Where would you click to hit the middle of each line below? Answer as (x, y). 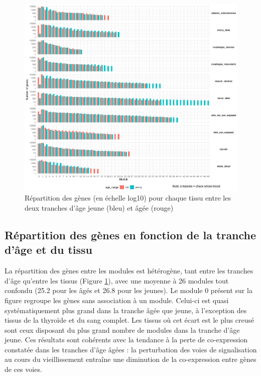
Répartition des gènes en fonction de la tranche (130, 234)
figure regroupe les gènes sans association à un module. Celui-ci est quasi (117, 300)
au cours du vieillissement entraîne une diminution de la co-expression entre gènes (130, 359)
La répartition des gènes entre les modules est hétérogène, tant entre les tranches (129, 271)
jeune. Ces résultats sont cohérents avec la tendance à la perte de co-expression (126, 340)
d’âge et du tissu (48, 250)
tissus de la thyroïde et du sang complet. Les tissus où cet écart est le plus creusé (129, 320)
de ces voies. (23, 369)
